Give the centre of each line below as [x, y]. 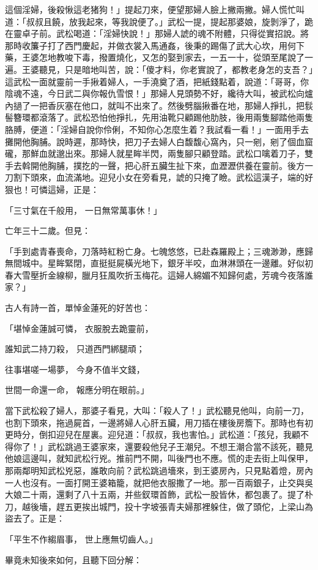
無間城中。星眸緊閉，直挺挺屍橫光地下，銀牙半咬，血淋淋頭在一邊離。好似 [155, 263]
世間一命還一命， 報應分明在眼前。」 [77, 390]
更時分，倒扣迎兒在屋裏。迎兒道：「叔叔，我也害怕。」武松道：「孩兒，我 [148, 434]
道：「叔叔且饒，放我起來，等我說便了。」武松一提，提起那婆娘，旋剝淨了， [155, 21]
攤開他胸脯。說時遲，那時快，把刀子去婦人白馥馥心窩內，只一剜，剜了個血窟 [159, 141]
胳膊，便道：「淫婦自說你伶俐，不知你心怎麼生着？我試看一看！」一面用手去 [157, 129]
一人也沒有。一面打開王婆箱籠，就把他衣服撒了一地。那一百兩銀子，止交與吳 [159, 482]
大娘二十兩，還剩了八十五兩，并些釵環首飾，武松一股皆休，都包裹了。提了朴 [159, 494]
